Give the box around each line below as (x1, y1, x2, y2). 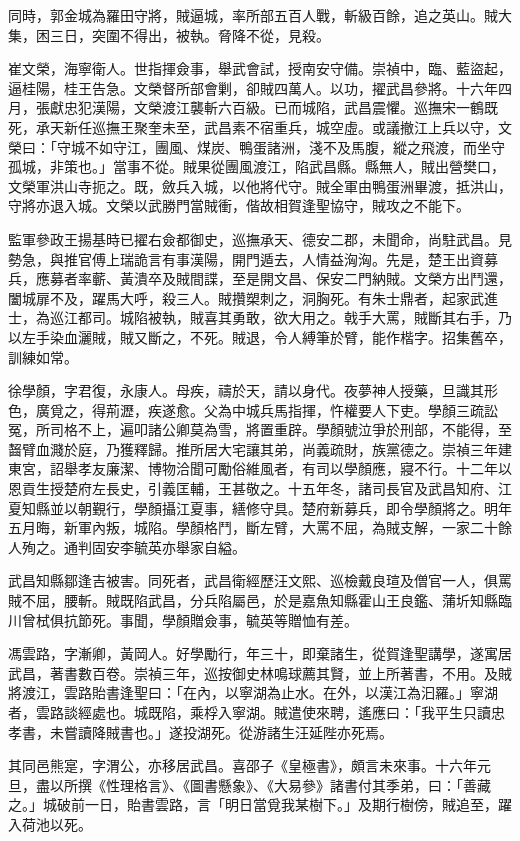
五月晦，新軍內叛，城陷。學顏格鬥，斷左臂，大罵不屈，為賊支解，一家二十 (8, 517, 498, 538)
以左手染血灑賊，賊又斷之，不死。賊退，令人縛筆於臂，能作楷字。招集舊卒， (8, 326, 512, 347)
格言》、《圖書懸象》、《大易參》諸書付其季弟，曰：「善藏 (133, 774, 491, 795)
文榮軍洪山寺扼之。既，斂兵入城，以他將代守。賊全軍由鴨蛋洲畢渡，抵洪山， (8, 175, 512, 196)
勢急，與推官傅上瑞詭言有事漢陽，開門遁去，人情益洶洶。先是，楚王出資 (8, 248, 484, 269)
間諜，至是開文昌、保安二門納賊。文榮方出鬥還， (189, 268, 512, 289)
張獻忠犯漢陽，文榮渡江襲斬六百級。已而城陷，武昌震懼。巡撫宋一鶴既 (35, 97, 498, 118)
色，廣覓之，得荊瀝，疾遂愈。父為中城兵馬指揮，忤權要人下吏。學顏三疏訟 (8, 399, 498, 420)
